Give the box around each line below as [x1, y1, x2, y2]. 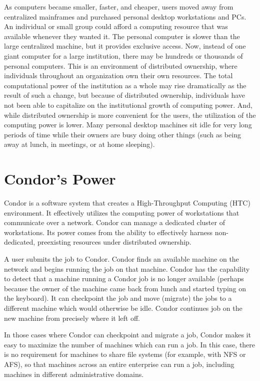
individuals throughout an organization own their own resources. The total [4, 70, 233, 81]
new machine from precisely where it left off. [4, 312, 140, 323]
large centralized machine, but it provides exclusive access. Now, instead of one [4, 41, 246, 51]
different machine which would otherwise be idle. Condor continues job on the [4, 302, 242, 313]
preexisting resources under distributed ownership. [37, 237, 191, 247]
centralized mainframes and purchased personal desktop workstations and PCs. [4, 11, 246, 22]
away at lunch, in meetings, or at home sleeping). [4, 139, 155, 149]
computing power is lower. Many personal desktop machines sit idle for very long [4, 119, 252, 130]
